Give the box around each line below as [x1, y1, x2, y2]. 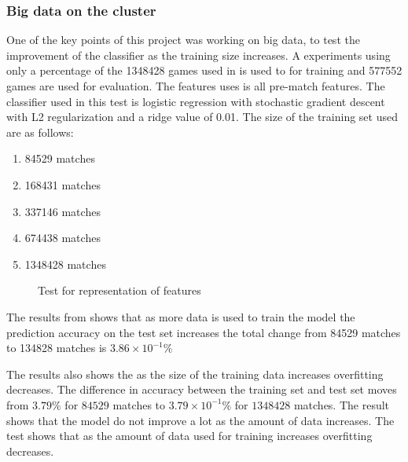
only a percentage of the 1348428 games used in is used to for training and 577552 [6, 62, 402, 79]
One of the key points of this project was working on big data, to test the [6, 31, 360, 48]
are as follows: [6, 123, 74, 140]
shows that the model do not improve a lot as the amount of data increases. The [6, 412, 395, 428]
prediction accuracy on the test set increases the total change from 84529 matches [6, 324, 401, 340]
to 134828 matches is [6, 339, 107, 356]
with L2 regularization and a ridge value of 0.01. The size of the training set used [6, 108, 398, 125]
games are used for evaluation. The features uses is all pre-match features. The [6, 78, 385, 93]
